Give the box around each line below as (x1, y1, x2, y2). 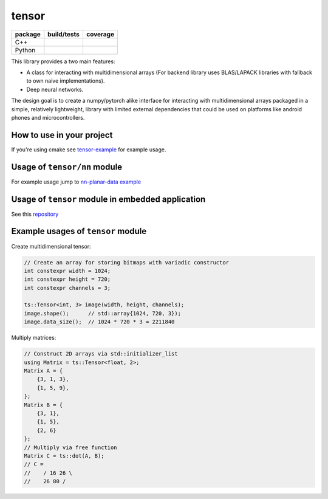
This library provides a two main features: (11, 58, 115, 65)
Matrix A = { (24, 367, 63, 374)
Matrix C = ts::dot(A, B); (24, 452, 104, 459)
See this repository (11, 210, 59, 218)
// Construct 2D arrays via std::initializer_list (24, 350, 179, 357)
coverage (86, 30, 115, 38)
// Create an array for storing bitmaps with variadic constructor (24, 259, 230, 266)
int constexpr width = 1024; (24, 267, 111, 274)
